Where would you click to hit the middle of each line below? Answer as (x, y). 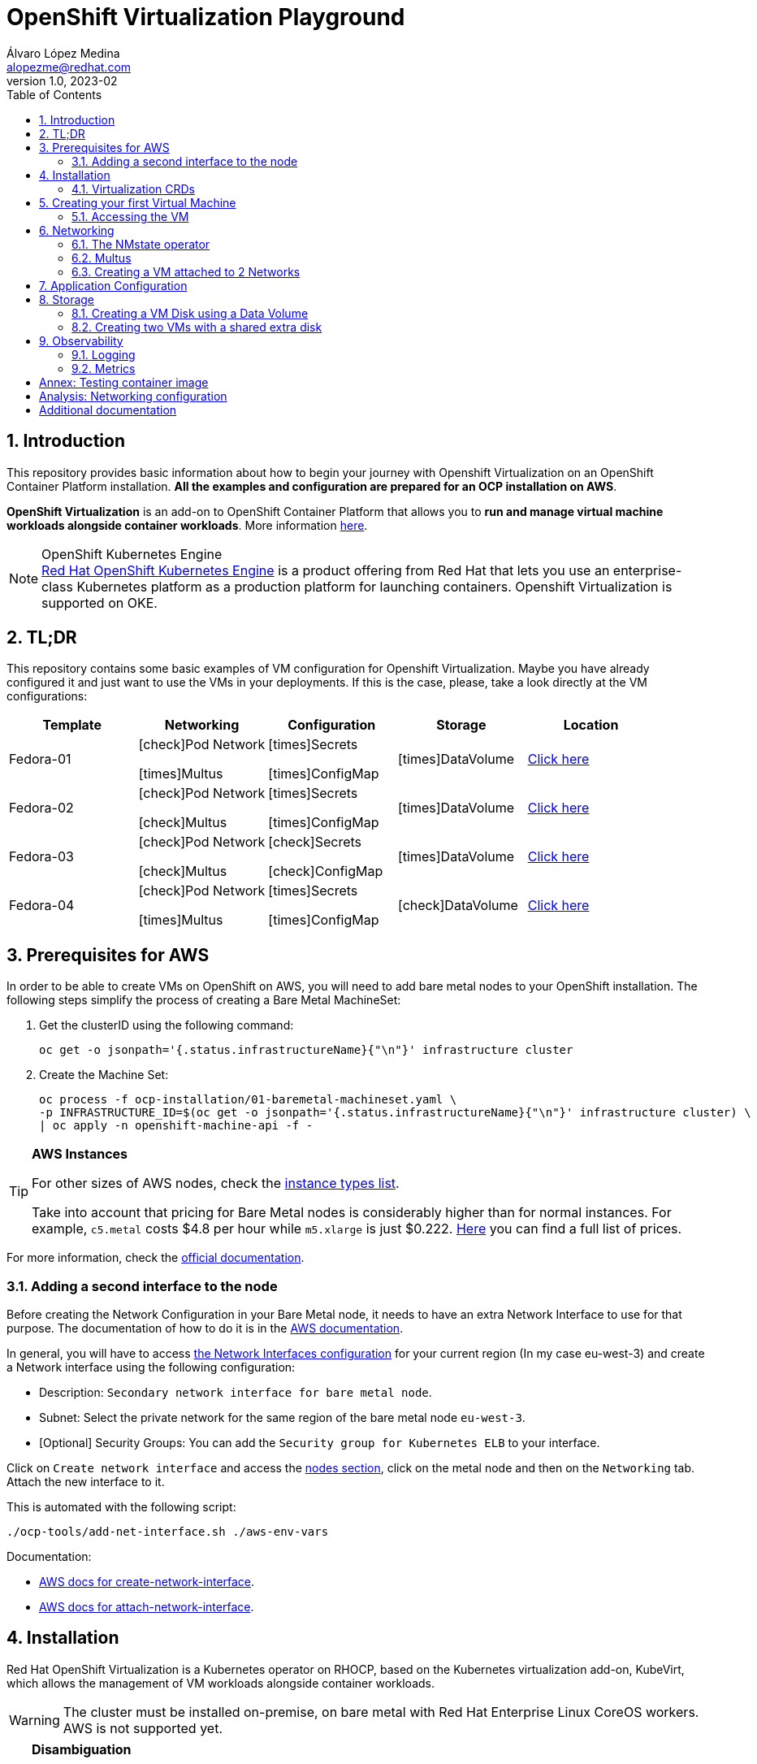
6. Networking (77, 230)
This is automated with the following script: (121, 1507)
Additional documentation (108, 410)
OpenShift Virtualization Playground (206, 17)
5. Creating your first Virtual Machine (138, 202)
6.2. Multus (102, 258)
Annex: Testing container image (124, 382)
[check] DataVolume (458, 906)
